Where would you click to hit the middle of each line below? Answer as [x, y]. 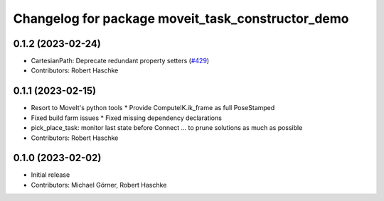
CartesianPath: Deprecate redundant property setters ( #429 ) [120, 61]
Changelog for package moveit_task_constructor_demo [181, 18]
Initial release [50, 175]
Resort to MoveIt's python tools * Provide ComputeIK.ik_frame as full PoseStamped [153, 108]
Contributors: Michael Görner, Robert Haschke [99, 185]
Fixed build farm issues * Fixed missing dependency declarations [126, 118]
